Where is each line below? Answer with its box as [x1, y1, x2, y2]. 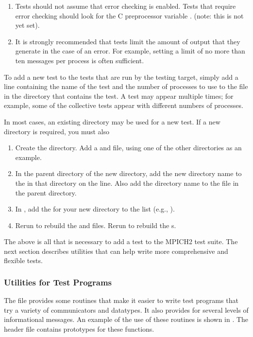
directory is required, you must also [4, 126, 109, 136]
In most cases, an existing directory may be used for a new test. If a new [4, 116, 220, 126]
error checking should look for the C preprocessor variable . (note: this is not [15, 10, 244, 20]
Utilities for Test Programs [4, 276, 112, 288]
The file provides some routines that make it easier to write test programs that [4, 295, 238, 305]
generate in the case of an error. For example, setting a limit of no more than [15, 46, 245, 56]
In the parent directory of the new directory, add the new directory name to [15, 168, 242, 178]
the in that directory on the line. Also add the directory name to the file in [15, 177, 239, 188]
